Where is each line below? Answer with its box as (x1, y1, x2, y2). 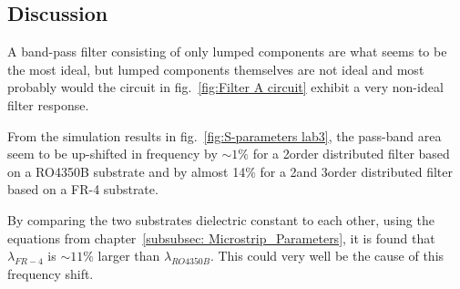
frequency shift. (7, 263, 94, 283)
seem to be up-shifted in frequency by (7, 144, 218, 163)
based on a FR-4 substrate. (7, 180, 158, 199)
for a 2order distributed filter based (252, 144, 450, 163)
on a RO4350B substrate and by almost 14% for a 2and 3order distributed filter (7, 161, 454, 181)
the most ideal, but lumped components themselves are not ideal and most (7, 59, 424, 78)
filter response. (7, 95, 89, 114)
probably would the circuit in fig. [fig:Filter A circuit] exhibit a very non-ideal (7, 77, 444, 97)
